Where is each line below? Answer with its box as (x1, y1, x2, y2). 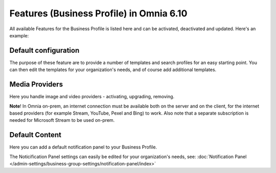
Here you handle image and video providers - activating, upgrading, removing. (9, 94, 175, 100)
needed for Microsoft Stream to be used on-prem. (9, 117, 115, 123)
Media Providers (9, 80, 63, 89)
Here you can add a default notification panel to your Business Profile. (9, 144, 157, 150)
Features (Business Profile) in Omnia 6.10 (9, 8, 188, 19)
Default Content (9, 131, 61, 139)
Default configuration (9, 46, 80, 55)
